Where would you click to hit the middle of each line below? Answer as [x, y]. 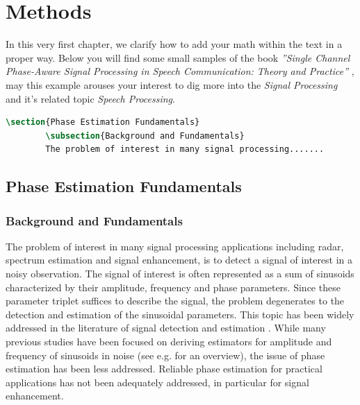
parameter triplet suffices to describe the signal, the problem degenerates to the [175, 301]
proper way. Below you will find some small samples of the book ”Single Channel [178, 57]
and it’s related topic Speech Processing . [90, 98]
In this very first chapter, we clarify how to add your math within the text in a [174, 44]
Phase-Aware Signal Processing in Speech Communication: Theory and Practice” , [180, 71]
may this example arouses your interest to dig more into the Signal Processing [172, 84]
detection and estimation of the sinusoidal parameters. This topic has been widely [180, 314]
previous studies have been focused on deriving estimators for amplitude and [169, 342]
